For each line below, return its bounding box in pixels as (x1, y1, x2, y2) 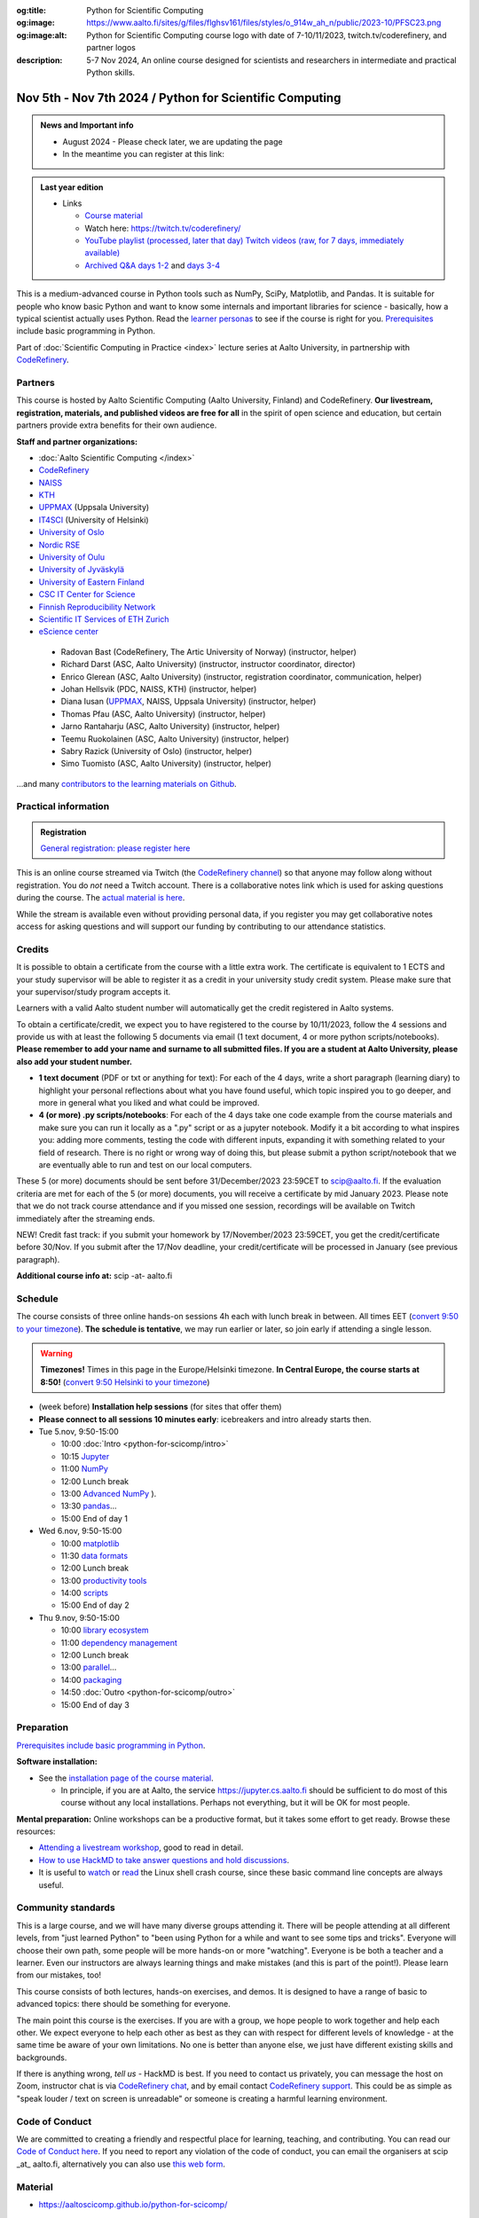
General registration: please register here (40, 843, 191, 853)
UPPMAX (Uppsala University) (38, 502, 150, 513)
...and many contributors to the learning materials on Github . (16, 778, 237, 789)
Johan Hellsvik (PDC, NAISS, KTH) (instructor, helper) (60, 683, 257, 694)
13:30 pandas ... (60, 1500, 117, 1512)
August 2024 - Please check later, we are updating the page (62, 136, 283, 146)
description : (16, 54, 63, 66)
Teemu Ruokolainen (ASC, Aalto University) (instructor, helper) (60, 733, 290, 744)
